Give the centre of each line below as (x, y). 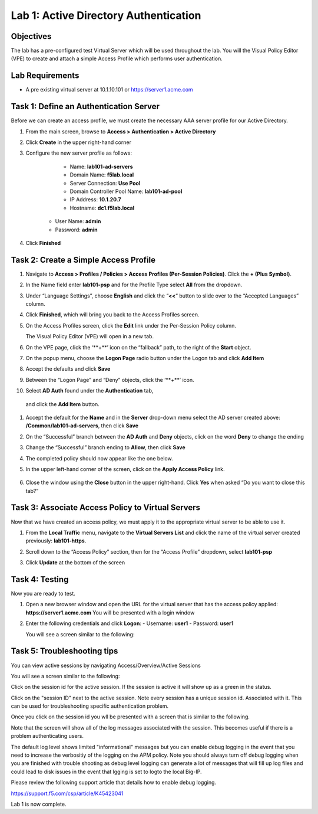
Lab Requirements (45, 76)
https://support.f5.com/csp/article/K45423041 (67, 793)
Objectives (31, 36)
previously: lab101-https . (56, 541)
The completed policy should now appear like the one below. (99, 458)
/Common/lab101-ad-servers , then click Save (82, 426)
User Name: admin (78, 221)
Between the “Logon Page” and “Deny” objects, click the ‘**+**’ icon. (110, 380)
